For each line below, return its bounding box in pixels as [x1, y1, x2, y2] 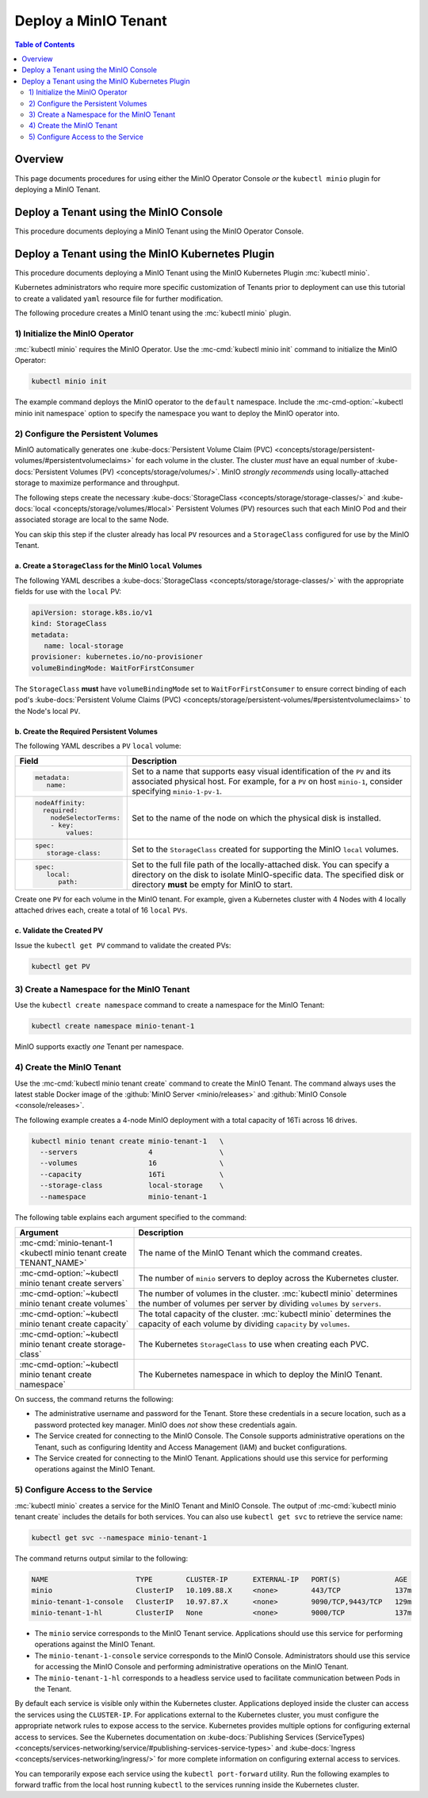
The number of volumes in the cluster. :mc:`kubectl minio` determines [138, 1288, 398, 1299]
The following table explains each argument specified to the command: [14, 1212, 247, 1222]
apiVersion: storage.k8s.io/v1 [31, 608, 154, 617]
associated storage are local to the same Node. [14, 515, 170, 524]
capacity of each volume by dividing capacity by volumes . [138, 1318, 350, 1329]
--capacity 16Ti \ [40, 1170, 224, 1179]
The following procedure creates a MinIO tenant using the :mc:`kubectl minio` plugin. [14, 308, 292, 318]
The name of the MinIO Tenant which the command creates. [138, 1248, 363, 1259]
